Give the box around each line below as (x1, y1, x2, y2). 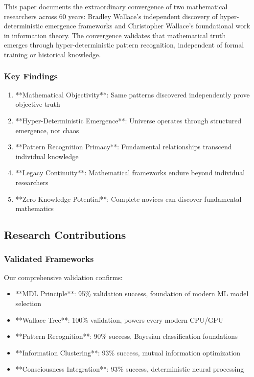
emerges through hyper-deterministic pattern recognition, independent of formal (4, 40, 244, 50)
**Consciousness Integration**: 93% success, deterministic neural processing (15, 364, 244, 374)
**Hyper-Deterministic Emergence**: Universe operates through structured (15, 115, 242, 125)
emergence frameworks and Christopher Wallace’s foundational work (45, 21, 251, 31)
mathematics (15, 203, 54, 213)
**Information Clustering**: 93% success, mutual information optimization (15, 347, 241, 357)
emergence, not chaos (15, 125, 79, 135)
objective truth (15, 99, 60, 109)
